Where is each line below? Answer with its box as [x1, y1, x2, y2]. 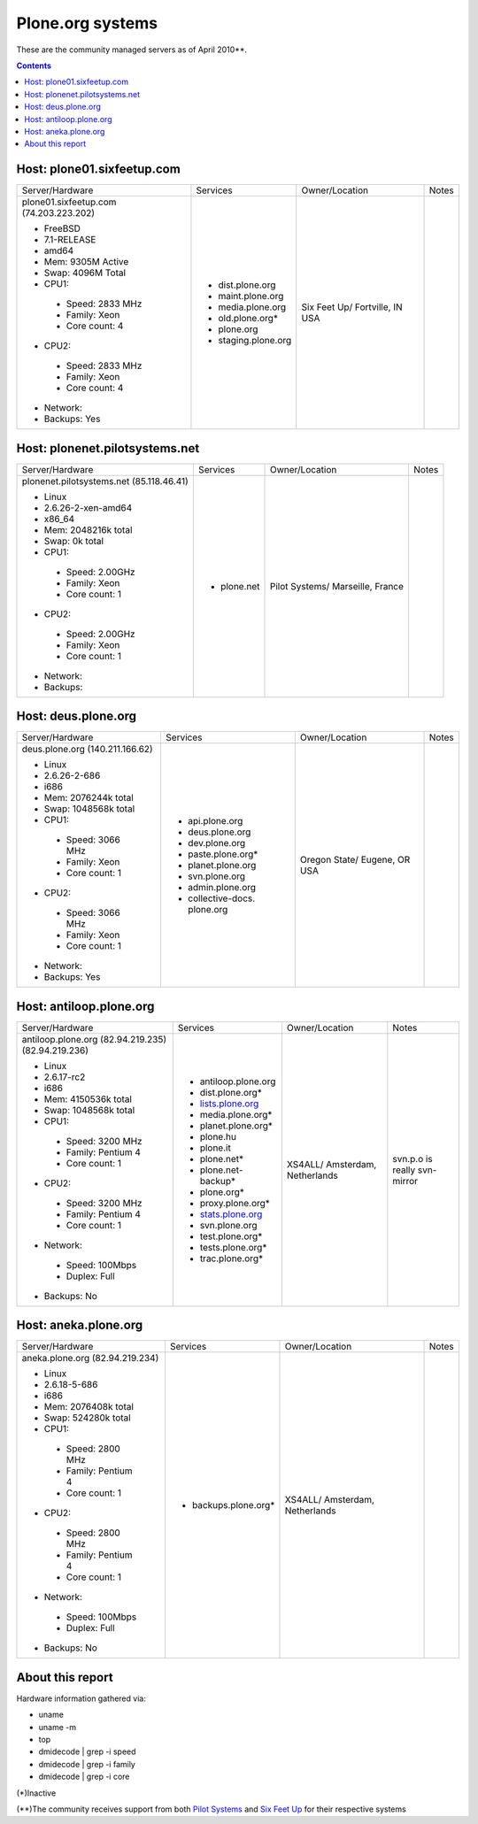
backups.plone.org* [191, 1499, 275, 1512]
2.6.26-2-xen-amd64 [43, 501, 133, 513]
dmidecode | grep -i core [38, 1771, 130, 1782]
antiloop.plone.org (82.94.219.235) [21, 1033, 167, 1045]
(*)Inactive [16, 1788, 57, 1798]
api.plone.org [187, 815, 243, 827]
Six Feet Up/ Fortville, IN [301, 301, 403, 313]
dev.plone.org [187, 837, 246, 850]
